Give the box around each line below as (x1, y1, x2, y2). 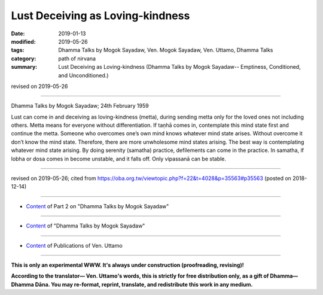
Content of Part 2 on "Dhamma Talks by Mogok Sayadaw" (26, 202, 169, 209)
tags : (11, 47, 25, 54)
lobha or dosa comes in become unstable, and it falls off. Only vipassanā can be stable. (11, 155, 227, 162)
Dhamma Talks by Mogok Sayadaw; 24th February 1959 (11, 102, 149, 110)
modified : (11, 38, 36, 45)
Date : (11, 30, 25, 37)
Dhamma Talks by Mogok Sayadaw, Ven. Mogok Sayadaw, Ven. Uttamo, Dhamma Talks (58, 47, 273, 54)
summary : (11, 63, 38, 71)
